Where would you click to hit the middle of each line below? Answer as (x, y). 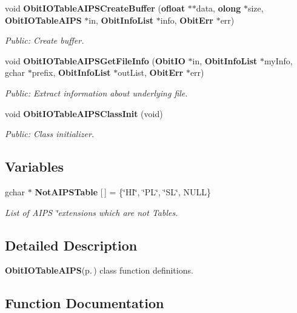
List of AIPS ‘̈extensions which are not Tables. (92, 212)
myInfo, (278, 60)
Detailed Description (71, 245)
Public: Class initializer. (50, 134)
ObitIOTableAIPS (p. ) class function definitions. (99, 270)
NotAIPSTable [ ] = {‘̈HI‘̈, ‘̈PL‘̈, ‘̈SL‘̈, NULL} (123, 191)
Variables (35, 167)
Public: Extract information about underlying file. (96, 93)
